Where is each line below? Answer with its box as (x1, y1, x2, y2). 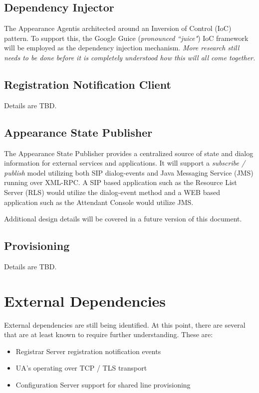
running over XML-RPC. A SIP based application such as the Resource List (4, 177, 237, 188)
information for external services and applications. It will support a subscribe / (4, 158, 246, 168)
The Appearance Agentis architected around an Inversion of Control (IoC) (4, 23, 232, 33)
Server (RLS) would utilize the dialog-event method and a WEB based (4, 187, 220, 197)
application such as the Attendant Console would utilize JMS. (4, 196, 194, 207)
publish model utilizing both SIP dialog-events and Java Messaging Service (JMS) (4, 167, 254, 178)
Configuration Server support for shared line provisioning (15, 380, 191, 390)
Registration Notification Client (4, 76, 171, 92)
